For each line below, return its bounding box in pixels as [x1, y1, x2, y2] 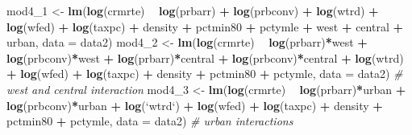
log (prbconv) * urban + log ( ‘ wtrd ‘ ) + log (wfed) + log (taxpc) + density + [6, 96, 383, 113]
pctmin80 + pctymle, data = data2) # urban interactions [6, 112, 293, 129]
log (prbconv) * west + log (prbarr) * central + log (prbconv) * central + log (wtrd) [6, 49, 404, 66]
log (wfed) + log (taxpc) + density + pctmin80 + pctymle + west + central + [6, 18, 403, 35]
